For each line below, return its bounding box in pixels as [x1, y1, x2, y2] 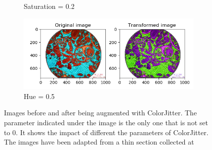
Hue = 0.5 [24, 91, 55, 101]
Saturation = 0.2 [24, 1, 75, 11]
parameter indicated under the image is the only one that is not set [4, 117, 208, 127]
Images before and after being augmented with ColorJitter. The [4, 107, 197, 118]
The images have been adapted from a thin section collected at [4, 137, 194, 147]
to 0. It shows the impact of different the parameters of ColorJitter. [4, 127, 209, 137]
